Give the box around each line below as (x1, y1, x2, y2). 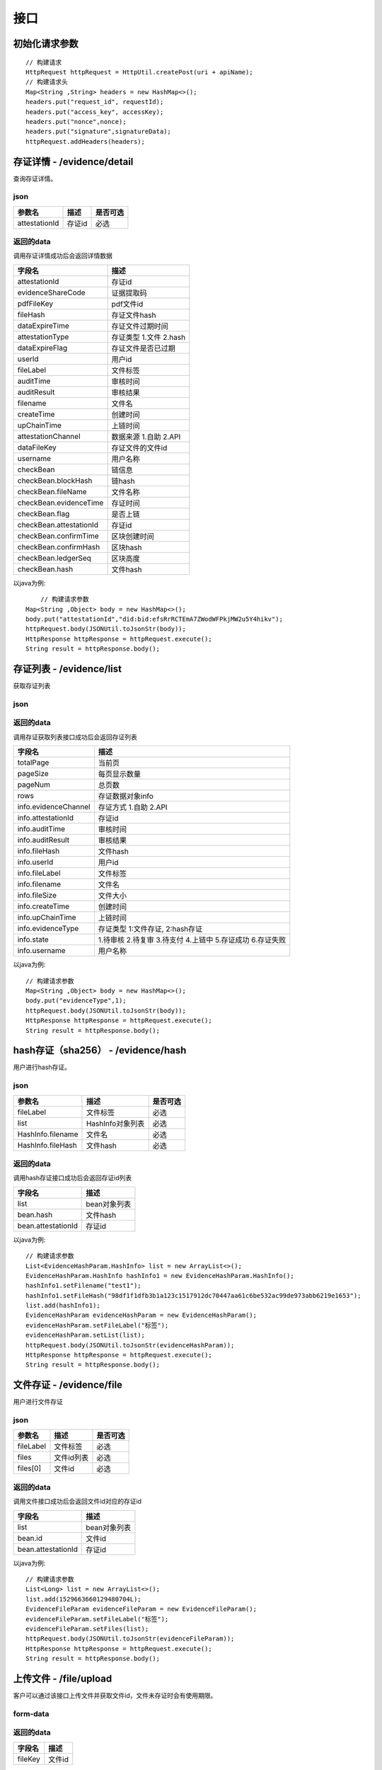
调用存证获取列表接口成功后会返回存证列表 (13, 733, 137, 741)
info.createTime (17, 901, 70, 911)
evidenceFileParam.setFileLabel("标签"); (25, 1615, 169, 1623)
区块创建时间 (111, 531, 155, 541)
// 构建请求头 (25, 78, 69, 86)
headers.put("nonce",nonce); (25, 118, 127, 125)
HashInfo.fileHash (17, 1140, 77, 1150)
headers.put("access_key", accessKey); (25, 108, 164, 116)
